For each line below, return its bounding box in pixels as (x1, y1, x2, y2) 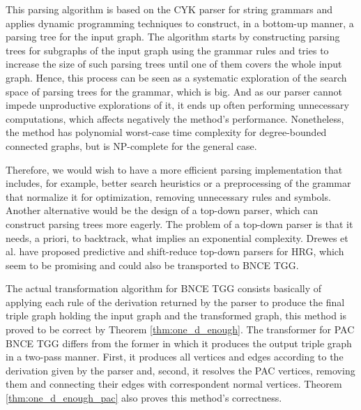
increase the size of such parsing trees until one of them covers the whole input (6, 56, 342, 71)
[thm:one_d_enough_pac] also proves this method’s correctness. (6, 390, 282, 405)
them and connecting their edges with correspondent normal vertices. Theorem (6, 377, 342, 391)
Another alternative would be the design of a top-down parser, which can (6, 203, 318, 218)
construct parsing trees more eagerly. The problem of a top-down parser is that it (6, 216, 353, 231)
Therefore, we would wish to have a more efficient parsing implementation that (6, 162, 343, 176)
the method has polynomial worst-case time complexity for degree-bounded (6, 125, 327, 139)
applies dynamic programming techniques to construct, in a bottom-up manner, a (6, 15, 354, 30)
